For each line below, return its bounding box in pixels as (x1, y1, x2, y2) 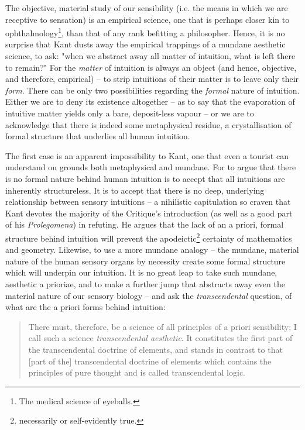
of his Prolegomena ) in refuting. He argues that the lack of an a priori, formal (5, 218, 284, 231)
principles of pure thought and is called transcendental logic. (28, 366, 246, 379)
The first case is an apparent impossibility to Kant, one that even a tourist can (5, 149, 289, 161)
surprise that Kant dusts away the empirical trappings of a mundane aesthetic (5, 38, 286, 50)
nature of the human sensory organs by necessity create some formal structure (5, 254, 286, 267)
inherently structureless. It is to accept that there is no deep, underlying (5, 184, 265, 196)
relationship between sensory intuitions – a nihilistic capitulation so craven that (5, 195, 291, 208)
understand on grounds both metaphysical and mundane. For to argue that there (5, 161, 296, 173)
